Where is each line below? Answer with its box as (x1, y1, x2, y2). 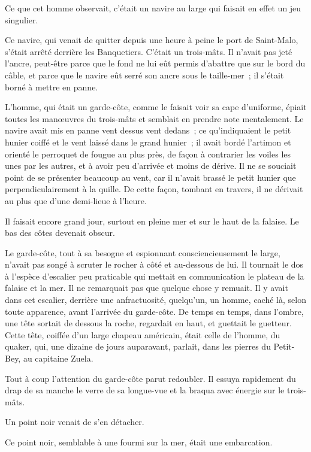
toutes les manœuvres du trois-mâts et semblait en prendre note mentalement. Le (5, 112, 304, 125)
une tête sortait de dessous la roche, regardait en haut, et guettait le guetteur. (5, 317, 292, 329)
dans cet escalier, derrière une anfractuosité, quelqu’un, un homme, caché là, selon (5, 293, 306, 306)
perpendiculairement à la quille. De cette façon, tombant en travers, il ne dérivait (5, 183, 303, 195)
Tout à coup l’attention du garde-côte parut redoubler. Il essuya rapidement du (5, 372, 296, 384)
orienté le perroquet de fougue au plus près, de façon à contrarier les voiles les (5, 147, 291, 160)
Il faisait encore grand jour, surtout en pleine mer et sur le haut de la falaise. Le (5, 214, 299, 227)
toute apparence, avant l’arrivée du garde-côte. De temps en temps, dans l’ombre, (5, 305, 304, 317)
